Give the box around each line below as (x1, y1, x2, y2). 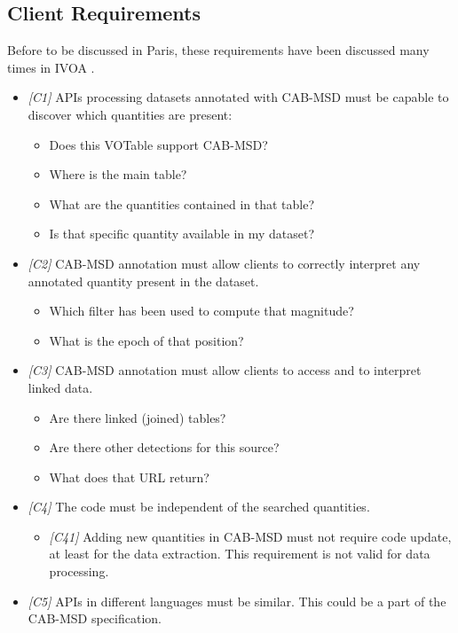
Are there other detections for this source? (49, 438, 280, 457)
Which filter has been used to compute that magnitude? (49, 301, 354, 320)
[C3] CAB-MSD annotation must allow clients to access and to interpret (28, 361, 422, 379)
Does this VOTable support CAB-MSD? (49, 135, 268, 153)
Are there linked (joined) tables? (49, 408, 226, 426)
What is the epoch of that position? (49, 331, 244, 349)
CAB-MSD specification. (28, 609, 162, 628)
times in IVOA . (7, 58, 95, 76)
